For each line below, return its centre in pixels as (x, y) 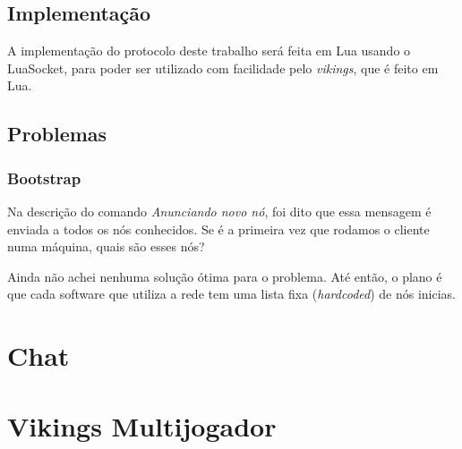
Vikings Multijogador (142, 425)
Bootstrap (44, 178)
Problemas (57, 134)
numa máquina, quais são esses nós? (106, 246)
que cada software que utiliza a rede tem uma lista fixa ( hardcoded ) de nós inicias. (231, 294)
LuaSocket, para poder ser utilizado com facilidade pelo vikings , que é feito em (223, 68)
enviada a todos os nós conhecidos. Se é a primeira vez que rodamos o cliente (218, 229)
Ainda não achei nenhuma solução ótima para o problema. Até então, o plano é (225, 276)
